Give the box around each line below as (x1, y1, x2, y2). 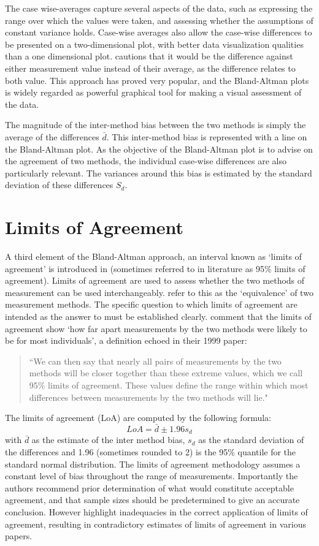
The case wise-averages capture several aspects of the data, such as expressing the (5, 2, 313, 14)
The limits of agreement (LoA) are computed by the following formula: (5, 411, 271, 424)
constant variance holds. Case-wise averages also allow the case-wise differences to (5, 26, 312, 39)
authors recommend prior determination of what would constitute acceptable (5, 481, 294, 494)
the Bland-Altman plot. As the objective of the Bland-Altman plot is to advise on (5, 142, 313, 155)
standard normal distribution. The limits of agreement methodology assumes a (5, 457, 301, 470)
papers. (5, 529, 33, 542)
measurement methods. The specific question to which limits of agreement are (5, 298, 298, 311)
